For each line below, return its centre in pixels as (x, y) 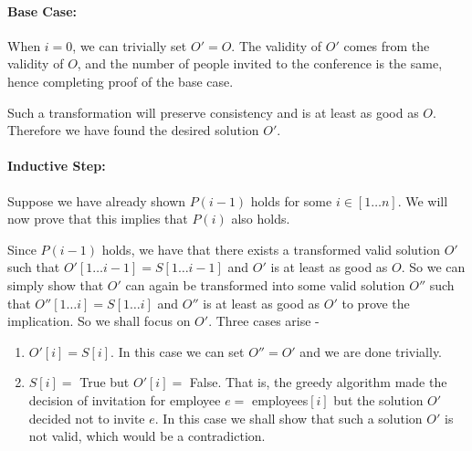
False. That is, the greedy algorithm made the (318, 382)
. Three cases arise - (264, 321)
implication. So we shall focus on (99, 321)
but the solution (378, 399)
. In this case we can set (178, 351)
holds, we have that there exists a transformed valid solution (271, 249)
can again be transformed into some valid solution (265, 284)
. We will (423, 200)
